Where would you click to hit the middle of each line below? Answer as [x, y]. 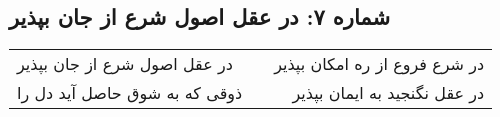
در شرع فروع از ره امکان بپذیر [379, 64]
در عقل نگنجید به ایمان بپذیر [388, 93]
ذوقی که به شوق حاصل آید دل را [130, 93]
